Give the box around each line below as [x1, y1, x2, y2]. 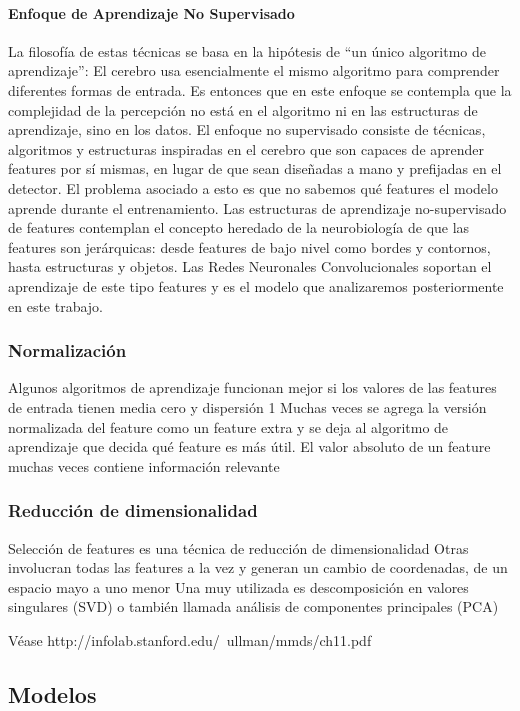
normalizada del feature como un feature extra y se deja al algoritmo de [8, 416, 449, 437]
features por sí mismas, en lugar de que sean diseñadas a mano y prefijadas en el [8, 158, 502, 179]
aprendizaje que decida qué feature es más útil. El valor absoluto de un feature [8, 436, 491, 457]
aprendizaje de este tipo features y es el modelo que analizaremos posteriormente [8, 275, 504, 296]
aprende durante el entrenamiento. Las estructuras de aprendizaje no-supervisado [8, 197, 507, 218]
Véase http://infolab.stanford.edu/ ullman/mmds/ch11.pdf [8, 629, 372, 650]
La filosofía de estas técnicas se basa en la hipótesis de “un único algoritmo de [8, 40, 486, 61]
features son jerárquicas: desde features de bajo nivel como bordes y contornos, [8, 236, 491, 257]
